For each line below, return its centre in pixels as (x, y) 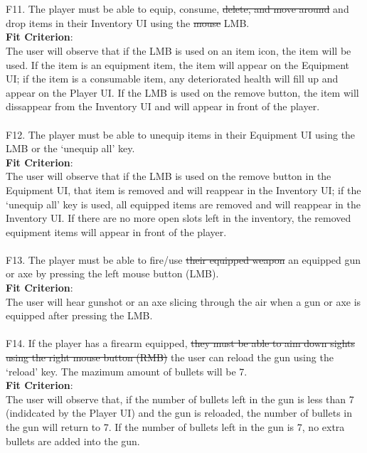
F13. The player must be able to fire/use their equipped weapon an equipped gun (183, 259)
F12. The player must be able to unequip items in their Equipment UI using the (181, 134)
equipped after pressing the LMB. (79, 315)
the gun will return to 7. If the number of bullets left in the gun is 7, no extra (175, 427)
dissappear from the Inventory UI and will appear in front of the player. (163, 106)
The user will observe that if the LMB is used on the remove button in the (169, 176)
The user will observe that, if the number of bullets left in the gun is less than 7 (180, 399)
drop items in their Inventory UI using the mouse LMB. (128, 22)
